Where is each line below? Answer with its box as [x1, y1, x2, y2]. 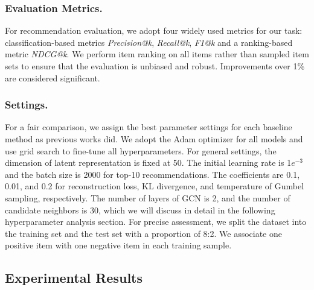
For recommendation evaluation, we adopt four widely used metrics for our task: [5, 24, 303, 37]
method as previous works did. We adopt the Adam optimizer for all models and [5, 133, 303, 145]
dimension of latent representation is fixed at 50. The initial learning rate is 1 [5, 156, 292, 169]
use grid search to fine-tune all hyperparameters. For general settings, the [5, 144, 277, 157]
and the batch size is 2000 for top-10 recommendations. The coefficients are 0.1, [5, 168, 300, 180]
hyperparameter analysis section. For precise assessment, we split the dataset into [5, 215, 307, 228]
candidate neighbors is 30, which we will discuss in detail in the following [5, 203, 275, 216]
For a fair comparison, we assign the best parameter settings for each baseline [5, 121, 292, 133]
